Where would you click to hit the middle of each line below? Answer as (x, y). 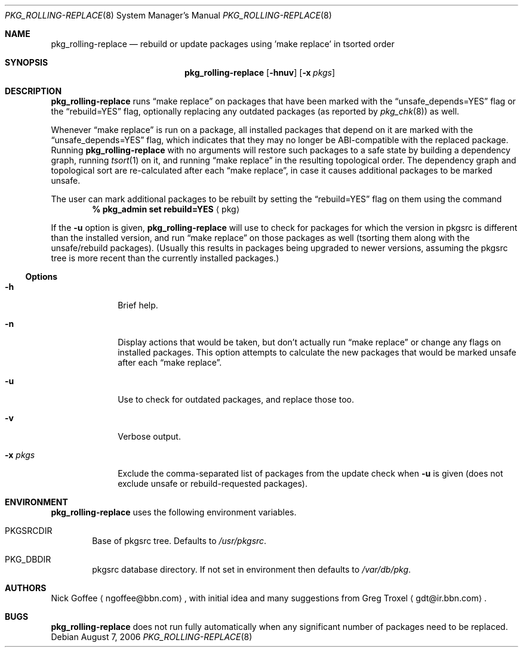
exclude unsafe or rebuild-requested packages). (213, 483)
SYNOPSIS (27, 62)
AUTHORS (26, 588)
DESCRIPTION (33, 91)
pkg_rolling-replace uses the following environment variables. (174, 512)
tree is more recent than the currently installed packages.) (165, 258)
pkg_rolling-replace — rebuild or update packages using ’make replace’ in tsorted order (223, 44)
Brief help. (138, 305)
